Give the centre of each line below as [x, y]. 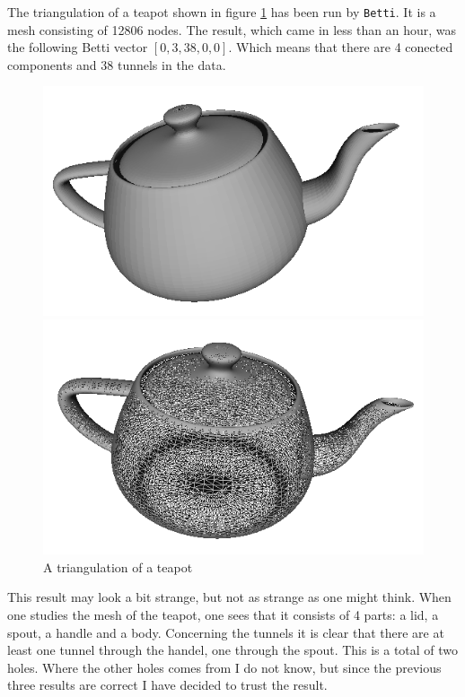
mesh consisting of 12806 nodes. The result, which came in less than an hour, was [232, 29]
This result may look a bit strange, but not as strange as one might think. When [229, 597]
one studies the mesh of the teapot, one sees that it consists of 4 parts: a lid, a [223, 615]
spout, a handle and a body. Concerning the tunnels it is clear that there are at [226, 632]
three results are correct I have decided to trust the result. [167, 685]
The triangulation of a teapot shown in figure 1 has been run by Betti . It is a [222, 12]
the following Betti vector [78, 47]
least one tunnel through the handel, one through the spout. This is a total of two [233, 650]
